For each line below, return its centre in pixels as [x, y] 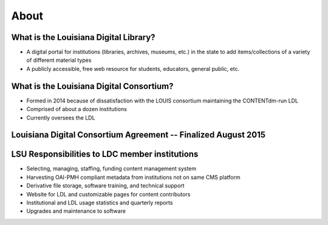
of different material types [59, 60]
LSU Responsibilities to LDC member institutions [105, 154]
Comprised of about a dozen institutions [77, 109]
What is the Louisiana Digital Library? [83, 37]
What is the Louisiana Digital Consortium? [92, 86]
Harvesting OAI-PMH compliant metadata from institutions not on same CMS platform [133, 177]
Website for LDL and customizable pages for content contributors [108, 194]
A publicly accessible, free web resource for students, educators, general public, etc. [133, 69]
